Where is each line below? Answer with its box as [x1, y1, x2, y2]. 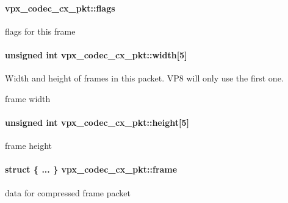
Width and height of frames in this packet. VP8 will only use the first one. [5, 72, 284, 84]
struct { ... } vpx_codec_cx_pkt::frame [5, 163, 178, 176]
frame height [5, 139, 52, 152]
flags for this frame [5, 24, 76, 37]
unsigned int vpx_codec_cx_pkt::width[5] [5, 48, 187, 61]
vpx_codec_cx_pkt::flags [5, 1, 115, 14]
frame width [5, 92, 51, 105]
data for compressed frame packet [5, 186, 131, 199]
